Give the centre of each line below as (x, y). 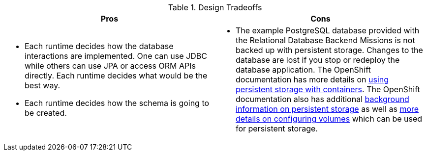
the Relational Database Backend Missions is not (325, 40)
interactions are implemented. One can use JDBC (116, 56)
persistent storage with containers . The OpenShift (328, 89)
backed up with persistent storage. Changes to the (329, 50)
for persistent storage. (277, 129)
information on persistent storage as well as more (327, 109)
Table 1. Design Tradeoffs (215, 7)
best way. (43, 85)
